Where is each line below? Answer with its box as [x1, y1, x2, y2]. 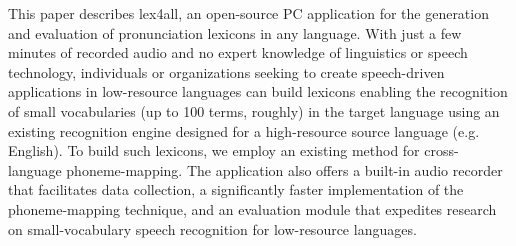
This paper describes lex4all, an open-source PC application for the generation [8, 3, 489, 23]
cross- [424, 140, 459, 161]
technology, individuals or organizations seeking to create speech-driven [8, 61, 445, 82]
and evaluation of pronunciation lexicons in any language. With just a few [8, 22, 462, 43]
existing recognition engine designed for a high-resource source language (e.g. [8, 120, 480, 141]
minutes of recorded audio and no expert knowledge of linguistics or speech [8, 42, 468, 63]
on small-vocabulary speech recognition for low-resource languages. [8, 218, 417, 239]
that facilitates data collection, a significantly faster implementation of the [8, 179, 464, 200]
